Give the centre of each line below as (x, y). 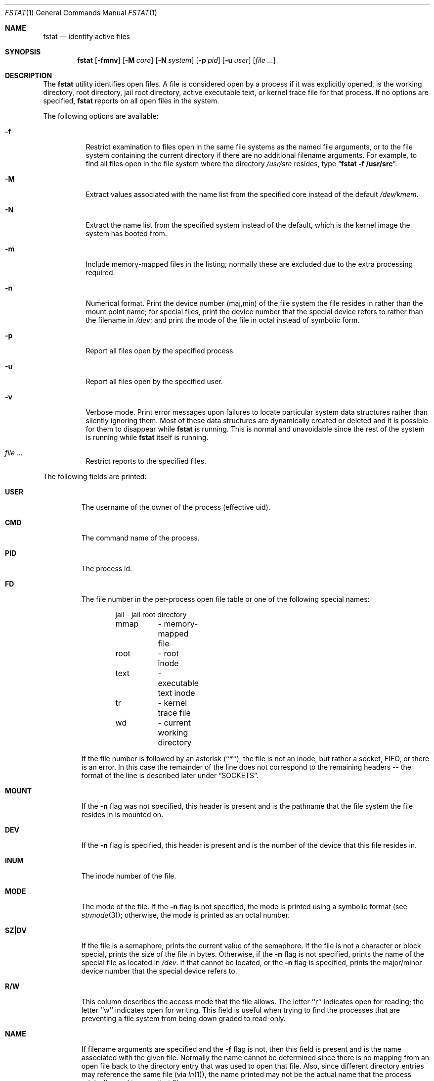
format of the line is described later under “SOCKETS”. (170, 775)
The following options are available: (101, 116)
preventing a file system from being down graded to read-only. (183, 1018)
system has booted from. (126, 233)
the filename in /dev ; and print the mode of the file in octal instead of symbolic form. (223, 320)
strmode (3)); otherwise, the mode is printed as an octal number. (186, 915)
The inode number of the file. (129, 876)
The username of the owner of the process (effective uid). (176, 507)
